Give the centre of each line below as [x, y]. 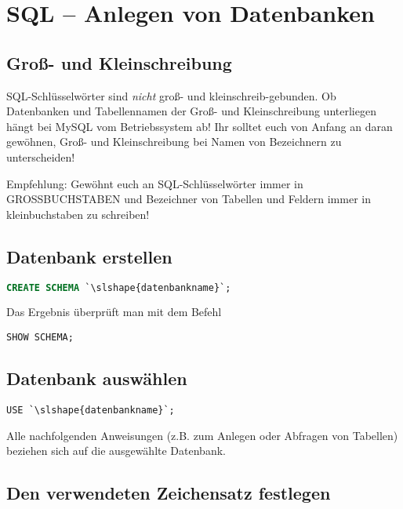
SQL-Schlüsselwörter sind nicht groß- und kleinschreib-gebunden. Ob [171, 95]
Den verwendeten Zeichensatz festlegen [169, 493]
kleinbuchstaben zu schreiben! [78, 214]
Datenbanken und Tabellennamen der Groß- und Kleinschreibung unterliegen [191, 111]
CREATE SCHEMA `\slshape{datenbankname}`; [119, 287]
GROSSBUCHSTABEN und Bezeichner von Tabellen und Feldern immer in [189, 199]
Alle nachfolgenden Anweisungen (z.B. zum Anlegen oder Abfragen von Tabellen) [202, 435]
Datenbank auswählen [97, 378]
